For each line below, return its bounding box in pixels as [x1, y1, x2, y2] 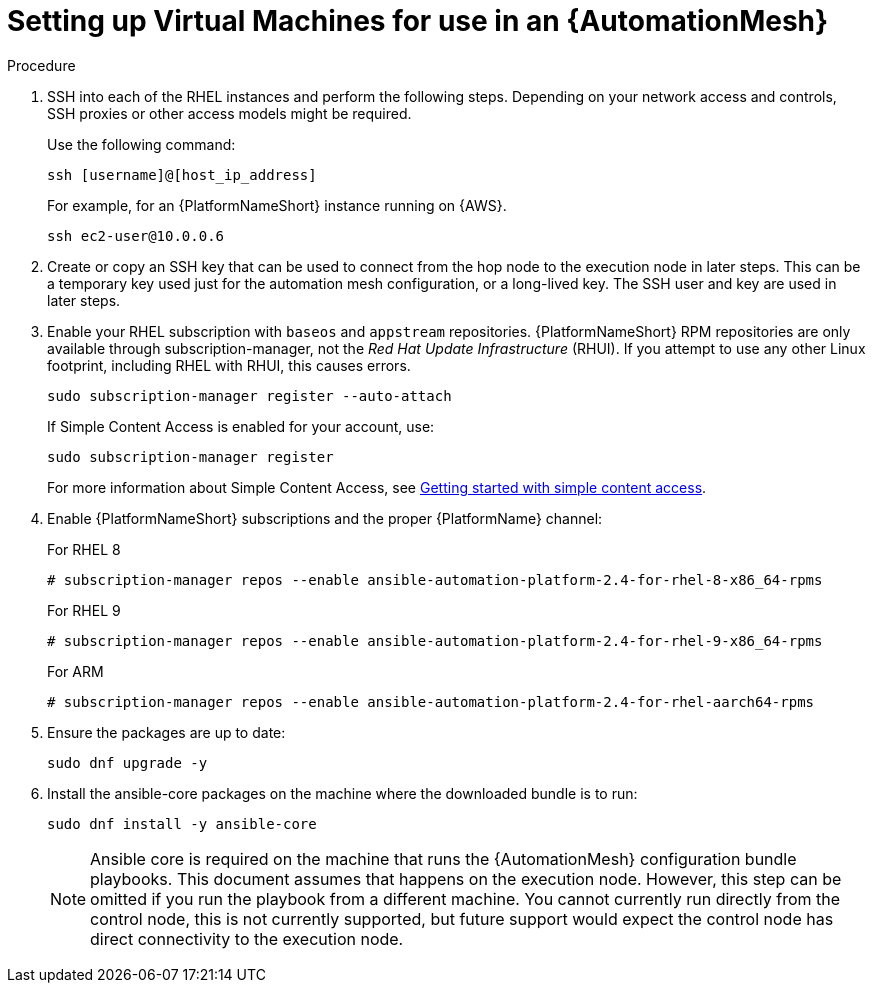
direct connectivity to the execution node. [90, 928, 404, 949]
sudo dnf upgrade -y [47, 754, 208, 771]
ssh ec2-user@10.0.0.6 [47, 227, 225, 244]
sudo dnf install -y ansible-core [47, 815, 317, 832]
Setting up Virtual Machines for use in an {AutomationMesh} [7, 4, 829, 38]
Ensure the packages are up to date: [47, 723, 286, 741]
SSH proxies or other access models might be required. [47, 104, 412, 122]
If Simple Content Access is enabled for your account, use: [47, 417, 435, 435]
